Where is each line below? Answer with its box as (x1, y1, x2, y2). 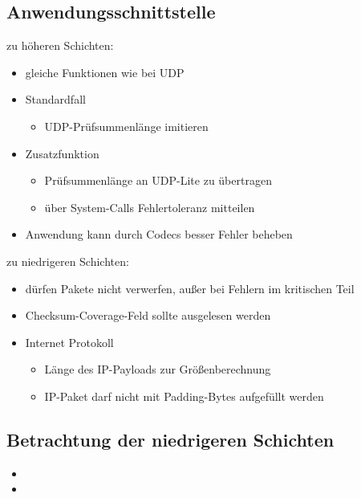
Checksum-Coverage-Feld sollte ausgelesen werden (25, 307, 271, 324)
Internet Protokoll (25, 333, 114, 350)
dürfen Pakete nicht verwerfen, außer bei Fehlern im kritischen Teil (25, 280, 355, 296)
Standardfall (25, 91, 86, 108)
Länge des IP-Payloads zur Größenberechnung (44, 361, 271, 378)
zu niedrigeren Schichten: (6, 252, 129, 269)
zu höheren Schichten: (6, 37, 114, 54)
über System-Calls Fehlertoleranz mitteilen (44, 198, 255, 215)
